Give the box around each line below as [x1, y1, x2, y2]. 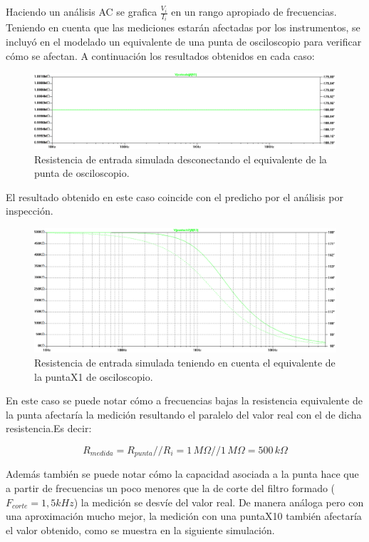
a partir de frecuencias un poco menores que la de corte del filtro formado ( [6, 480, 336, 495]
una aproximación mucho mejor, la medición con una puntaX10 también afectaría [6, 508, 362, 523]
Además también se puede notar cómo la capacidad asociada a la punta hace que [6, 466, 359, 481]
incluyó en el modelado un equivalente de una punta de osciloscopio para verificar [6, 34, 362, 49]
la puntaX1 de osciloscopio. [34, 369, 153, 384]
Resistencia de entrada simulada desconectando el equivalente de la [34, 151, 327, 166]
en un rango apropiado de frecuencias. [171, 4, 337, 19]
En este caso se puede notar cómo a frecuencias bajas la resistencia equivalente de [6, 393, 363, 408]
